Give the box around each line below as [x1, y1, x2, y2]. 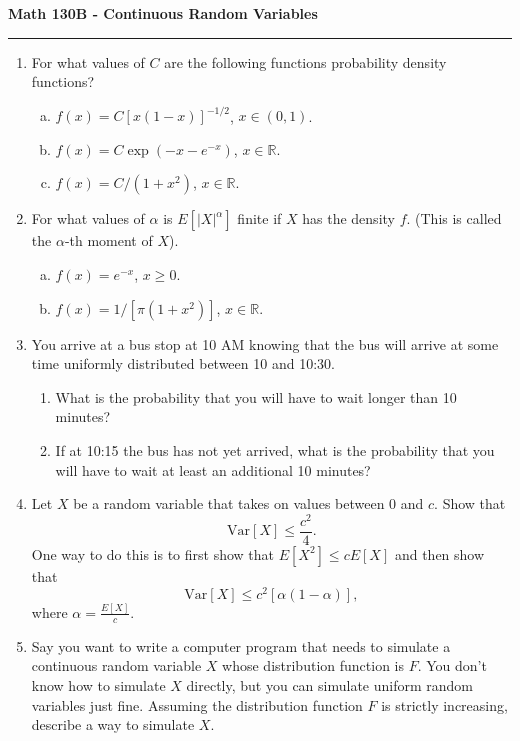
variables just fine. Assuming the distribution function [31, 694, 363, 715]
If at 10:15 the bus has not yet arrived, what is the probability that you [55, 440, 495, 461]
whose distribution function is [222, 655, 404, 676]
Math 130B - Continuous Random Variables [8, 3, 318, 23]
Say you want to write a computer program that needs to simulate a [31, 635, 451, 656]
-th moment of [64, 230, 153, 251]
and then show [394, 543, 485, 564]
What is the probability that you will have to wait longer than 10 [55, 386, 457, 407]
